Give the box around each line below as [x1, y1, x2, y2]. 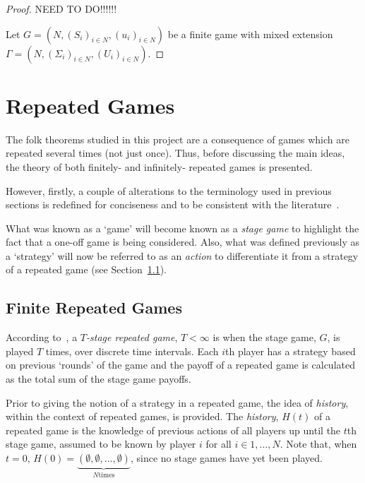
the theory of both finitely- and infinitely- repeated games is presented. [6, 159, 313, 174]
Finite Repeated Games [6, 297, 182, 318]
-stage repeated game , [86, 330, 178, 345]
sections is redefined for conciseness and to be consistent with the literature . [6, 197, 340, 212]
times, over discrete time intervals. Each [45, 343, 219, 358]
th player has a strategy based [225, 343, 356, 358]
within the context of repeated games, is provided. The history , [6, 409, 279, 424]
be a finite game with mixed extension [167, 26, 333, 41]
